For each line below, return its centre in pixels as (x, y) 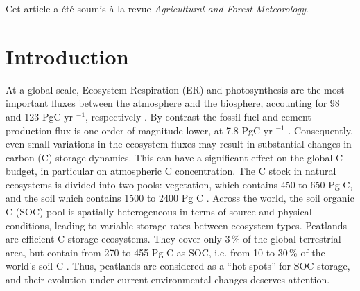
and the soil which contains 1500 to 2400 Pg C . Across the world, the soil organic (180, 198)
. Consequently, (320, 130)
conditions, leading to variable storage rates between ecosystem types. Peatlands (176, 225)
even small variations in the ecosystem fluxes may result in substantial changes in (179, 144)
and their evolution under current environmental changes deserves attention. (168, 280)
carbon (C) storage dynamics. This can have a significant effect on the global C (174, 157)
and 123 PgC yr (40, 116)
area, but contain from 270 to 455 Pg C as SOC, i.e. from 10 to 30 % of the (165, 252)
